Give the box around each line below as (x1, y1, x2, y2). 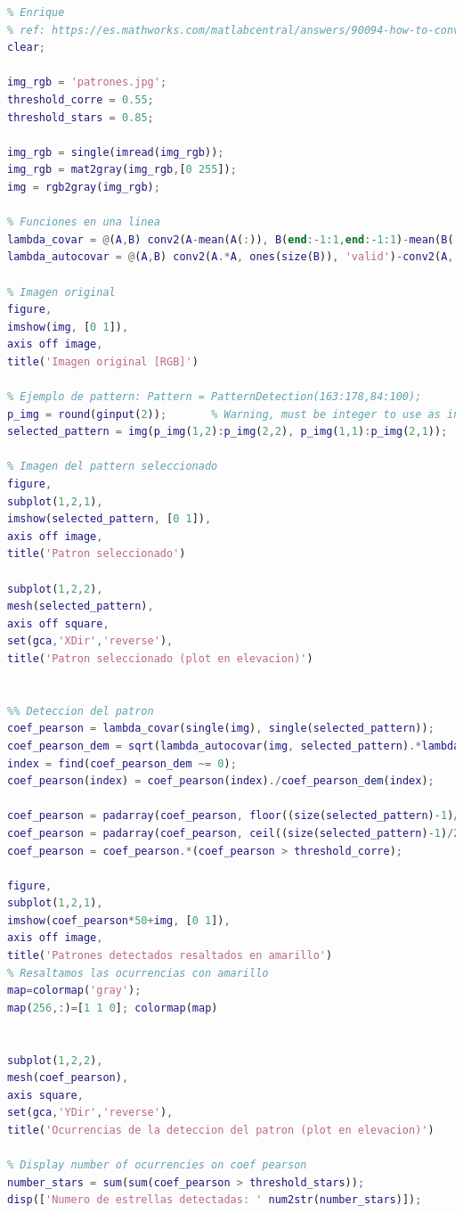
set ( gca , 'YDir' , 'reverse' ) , (7, 1106, 174, 1119)
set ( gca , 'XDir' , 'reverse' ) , (7, 635, 174, 648)
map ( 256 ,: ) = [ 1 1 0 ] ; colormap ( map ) (7, 1001, 218, 1014)
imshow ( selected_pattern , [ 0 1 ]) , (7, 512, 212, 526)
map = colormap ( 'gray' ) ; (7, 984, 142, 997)
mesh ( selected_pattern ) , (7, 600, 154, 613)
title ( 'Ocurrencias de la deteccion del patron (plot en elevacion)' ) (7, 1124, 435, 1136)
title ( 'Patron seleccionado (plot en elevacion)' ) (7, 652, 313, 665)
